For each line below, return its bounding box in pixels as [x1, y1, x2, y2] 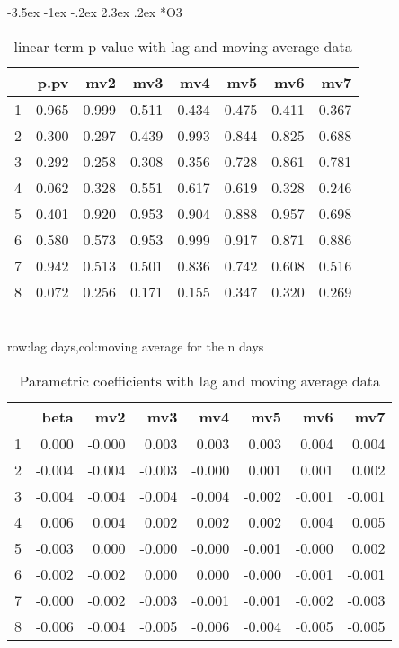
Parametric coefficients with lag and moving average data [19, 369, 380, 391]
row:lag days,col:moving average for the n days [7, 337, 264, 356]
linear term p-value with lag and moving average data [13, 35, 352, 57]
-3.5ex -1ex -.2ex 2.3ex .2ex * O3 [7, 3, 182, 21]
